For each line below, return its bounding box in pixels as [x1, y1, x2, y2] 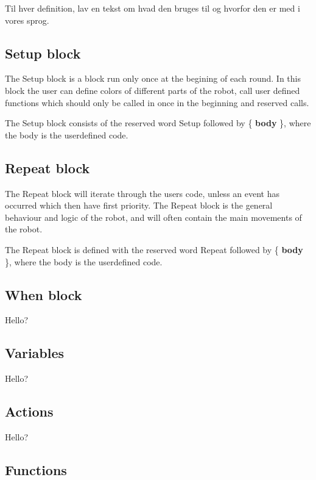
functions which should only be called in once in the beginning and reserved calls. [5, 96, 309, 109]
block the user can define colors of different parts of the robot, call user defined [5, 84, 300, 96]
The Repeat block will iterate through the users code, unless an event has [5, 187, 279, 199]
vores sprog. [5, 13, 49, 26]
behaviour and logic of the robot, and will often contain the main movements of [5, 210, 302, 223]
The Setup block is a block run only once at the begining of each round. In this [5, 72, 301, 85]
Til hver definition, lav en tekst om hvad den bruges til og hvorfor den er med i [5, 2, 300, 14]
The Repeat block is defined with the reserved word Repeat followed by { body [5, 243, 303, 256]
